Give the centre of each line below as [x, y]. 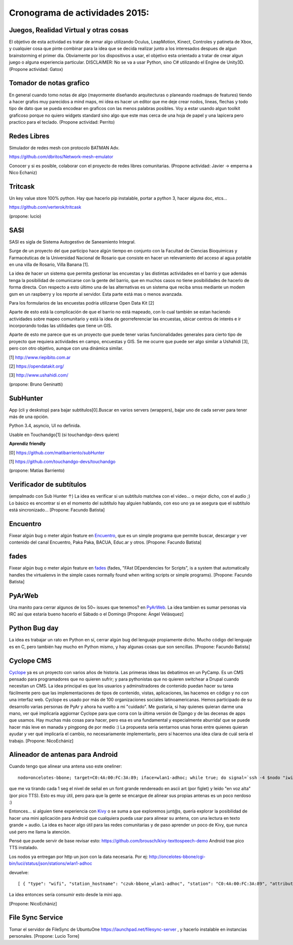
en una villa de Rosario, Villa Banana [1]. [49, 264]
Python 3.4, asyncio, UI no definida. [45, 426]
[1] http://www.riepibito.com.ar [40, 357]
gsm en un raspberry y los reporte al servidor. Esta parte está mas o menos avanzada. [96, 294]
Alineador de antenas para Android [63, 755]
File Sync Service [36, 917]
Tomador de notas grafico [49, 83]
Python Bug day [34, 628]
